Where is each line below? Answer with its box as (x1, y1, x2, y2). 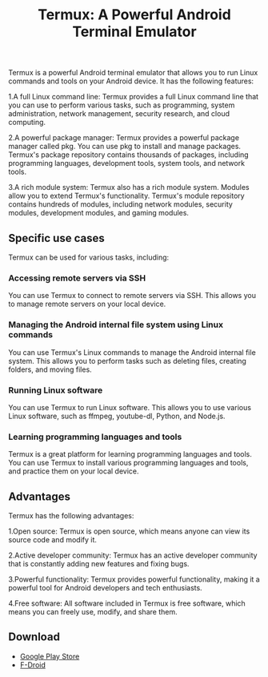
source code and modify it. (8, 535, 98, 544)
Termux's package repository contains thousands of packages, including (8, 150, 250, 159)
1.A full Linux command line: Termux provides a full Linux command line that (8, 92, 258, 102)
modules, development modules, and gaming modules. (8, 208, 190, 218)
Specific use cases (8, 231, 106, 245)
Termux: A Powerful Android (37, 6, 232, 24)
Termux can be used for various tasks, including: (8, 252, 170, 262)
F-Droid (19, 659, 46, 670)
